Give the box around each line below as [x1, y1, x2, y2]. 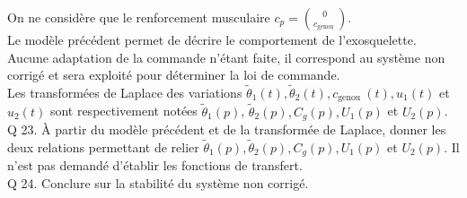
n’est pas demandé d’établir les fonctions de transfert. [7, 156, 303, 175]
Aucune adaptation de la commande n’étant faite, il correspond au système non [7, 47, 445, 66]
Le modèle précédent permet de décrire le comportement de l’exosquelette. [7, 30, 417, 48]
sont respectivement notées [49, 101, 198, 120]
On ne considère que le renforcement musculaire [7, 8, 270, 26]
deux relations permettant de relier [7, 137, 199, 156]
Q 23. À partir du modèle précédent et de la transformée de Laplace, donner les [7, 120, 446, 139]
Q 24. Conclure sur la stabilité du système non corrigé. [7, 173, 309, 192]
